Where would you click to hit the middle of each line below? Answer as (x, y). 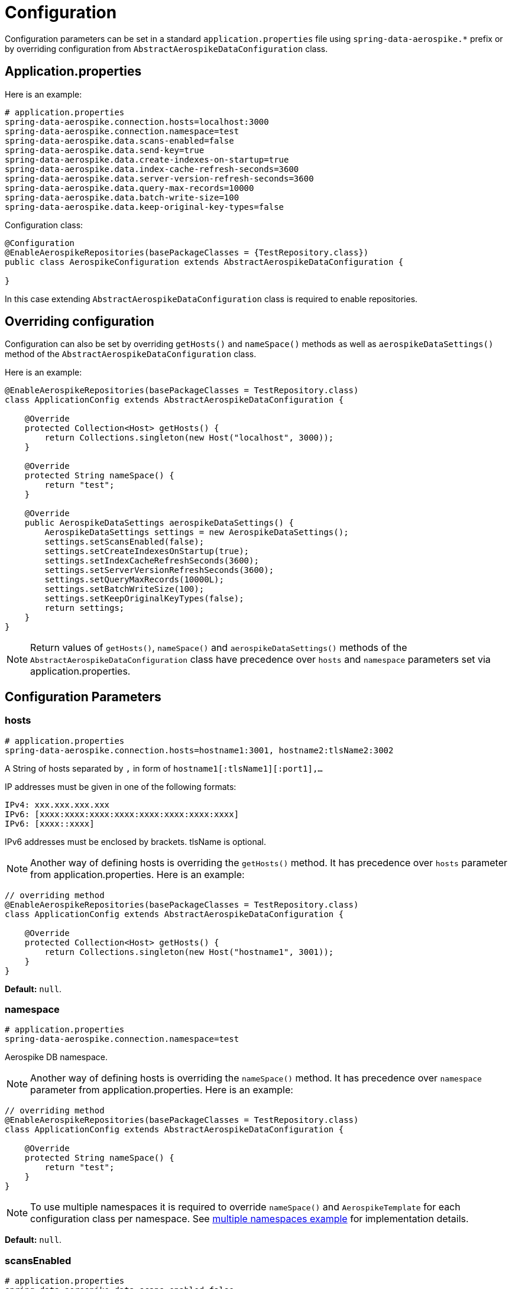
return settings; (85, 608)
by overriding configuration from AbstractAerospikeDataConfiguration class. (166, 48)
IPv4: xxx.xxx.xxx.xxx (57, 804)
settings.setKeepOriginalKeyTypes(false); (144, 599)
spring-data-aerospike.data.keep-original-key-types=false (145, 207)
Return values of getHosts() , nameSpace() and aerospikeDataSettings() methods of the (219, 648)
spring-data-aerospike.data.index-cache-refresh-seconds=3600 (152, 169)
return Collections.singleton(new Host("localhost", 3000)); (189, 438)
